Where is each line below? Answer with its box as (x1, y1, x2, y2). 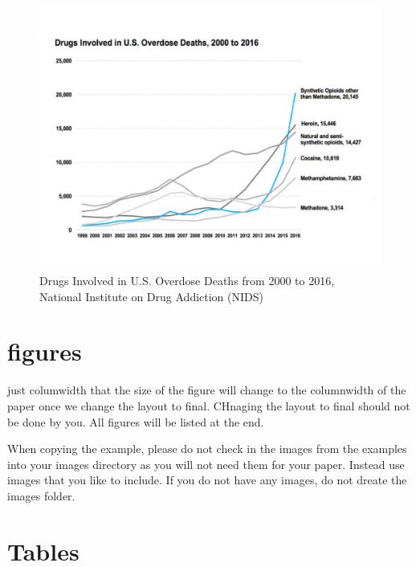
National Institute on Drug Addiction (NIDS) (39, 288, 263, 304)
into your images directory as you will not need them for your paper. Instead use (7, 455, 405, 472)
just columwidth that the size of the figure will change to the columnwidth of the (7, 381, 406, 398)
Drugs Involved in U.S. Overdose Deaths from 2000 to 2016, (39, 272, 335, 289)
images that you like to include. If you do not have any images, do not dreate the (7, 471, 407, 488)
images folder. (7, 487, 75, 504)
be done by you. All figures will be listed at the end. (7, 413, 264, 430)
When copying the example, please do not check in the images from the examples (7, 440, 407, 457)
